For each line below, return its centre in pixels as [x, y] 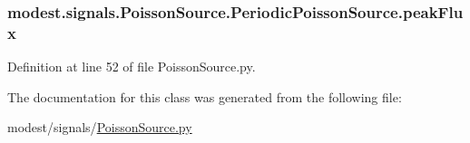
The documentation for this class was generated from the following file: [205, 96]
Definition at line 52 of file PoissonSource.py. [132, 67]
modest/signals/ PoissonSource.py [100, 127]
